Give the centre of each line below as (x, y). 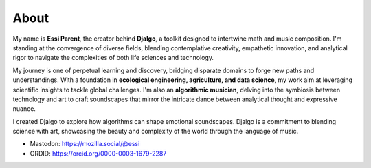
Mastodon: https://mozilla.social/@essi (85, 144)
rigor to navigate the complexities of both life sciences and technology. (113, 58)
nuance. (24, 109)
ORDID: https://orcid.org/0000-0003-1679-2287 (98, 153)
